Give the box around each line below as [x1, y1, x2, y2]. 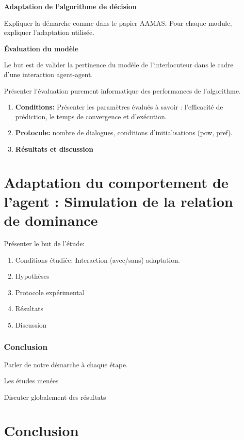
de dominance [4, 210, 98, 230]
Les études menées [4, 376, 59, 386]
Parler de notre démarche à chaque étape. [4, 359, 128, 369]
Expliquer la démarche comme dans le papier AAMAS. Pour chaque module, [4, 17, 232, 28]
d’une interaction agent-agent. [4, 69, 93, 79]
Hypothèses [15, 271, 49, 281]
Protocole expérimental [15, 287, 84, 297]
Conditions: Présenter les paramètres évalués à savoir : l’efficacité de [15, 102, 223, 112]
